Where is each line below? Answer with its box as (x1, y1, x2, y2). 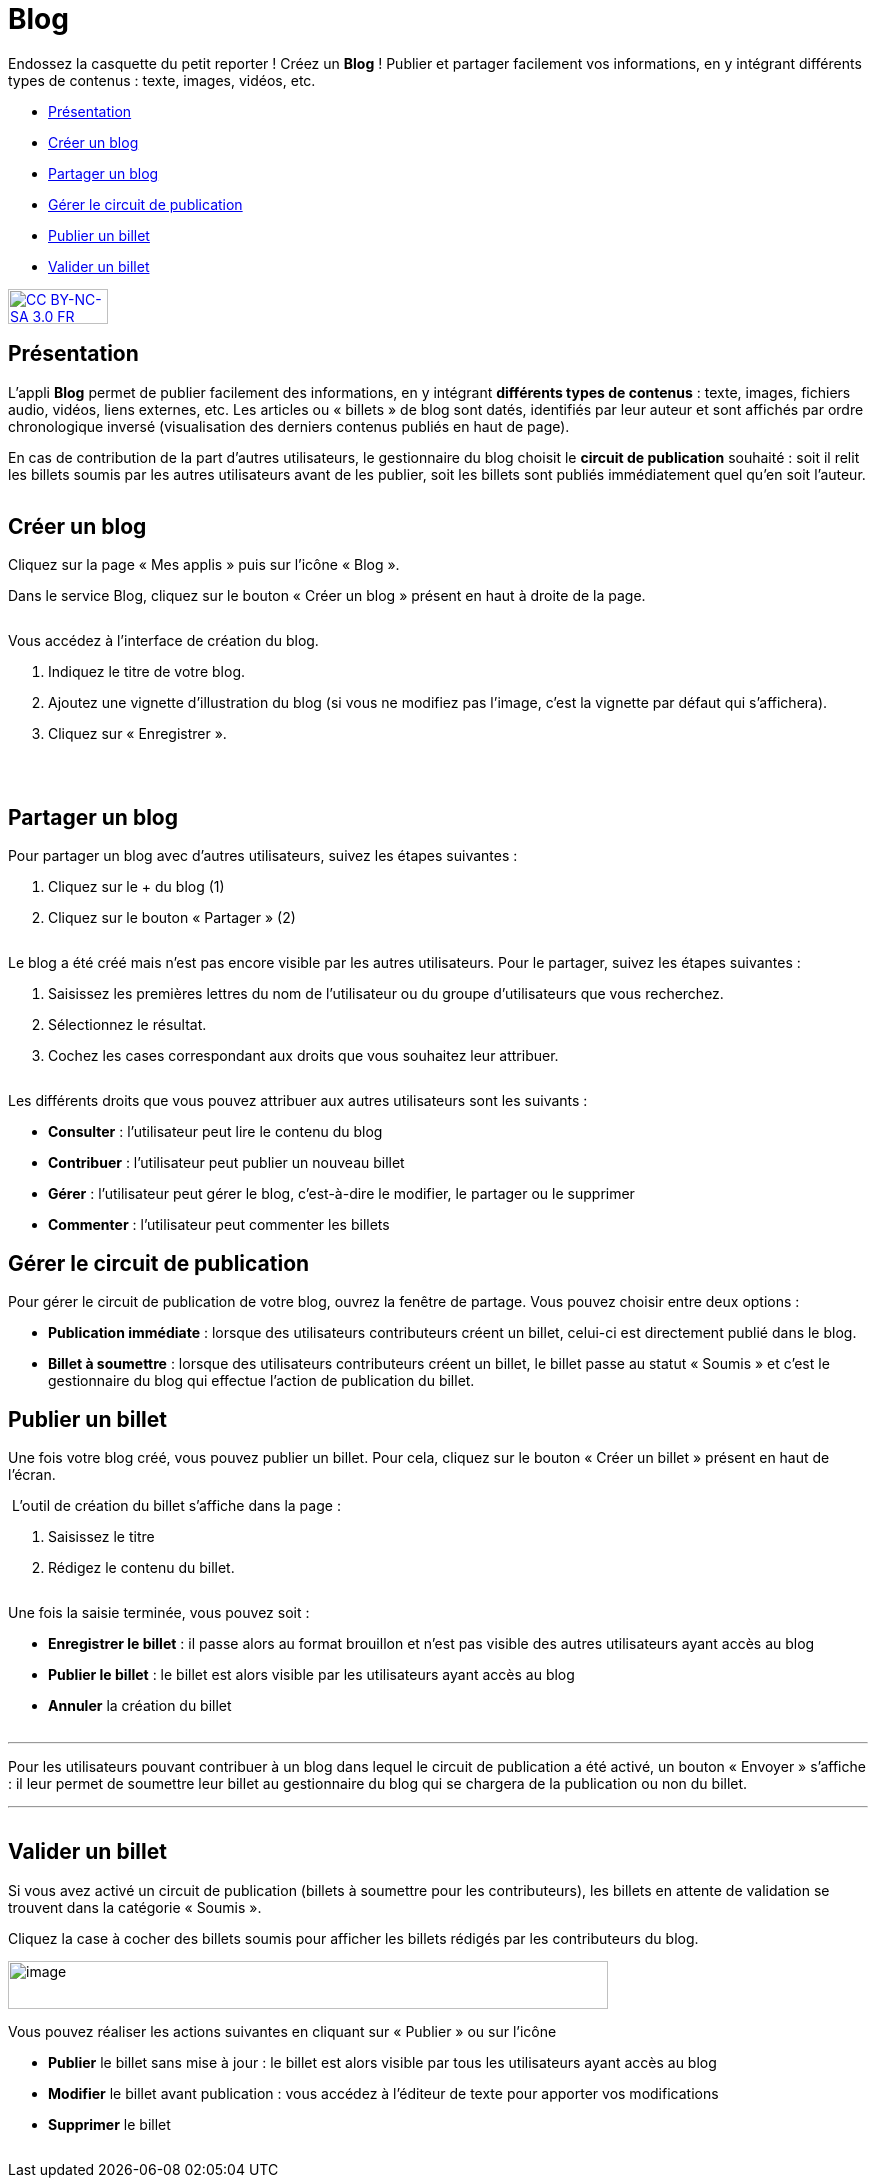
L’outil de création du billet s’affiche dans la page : (11, 1496, 341, 1514)
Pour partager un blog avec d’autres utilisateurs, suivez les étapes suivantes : (8, 847, 518, 865)
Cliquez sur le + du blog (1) (48, 878, 225, 896)
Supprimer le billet (48, 2115, 171, 2133)
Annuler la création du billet (48, 1696, 232, 1714)
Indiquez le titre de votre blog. (48, 663, 246, 681)
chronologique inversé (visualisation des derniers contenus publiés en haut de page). (8, 417, 570, 435)
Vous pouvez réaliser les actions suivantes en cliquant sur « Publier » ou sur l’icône (8, 2022, 557, 2040)
